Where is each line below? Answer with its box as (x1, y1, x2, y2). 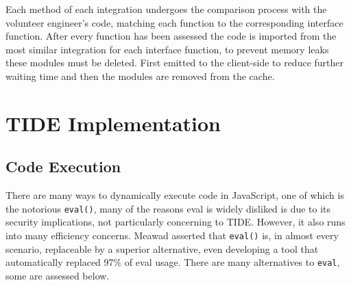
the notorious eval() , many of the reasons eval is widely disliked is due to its (5, 201, 331, 215)
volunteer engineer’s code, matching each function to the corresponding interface (5, 15, 343, 29)
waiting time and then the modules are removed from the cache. (5, 68, 275, 83)
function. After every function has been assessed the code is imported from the (5, 29, 337, 43)
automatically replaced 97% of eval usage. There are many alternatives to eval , (5, 255, 340, 269)
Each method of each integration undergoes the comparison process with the (5, 2, 327, 16)
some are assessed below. (5, 268, 110, 282)
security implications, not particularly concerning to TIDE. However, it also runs (5, 215, 346, 229)
